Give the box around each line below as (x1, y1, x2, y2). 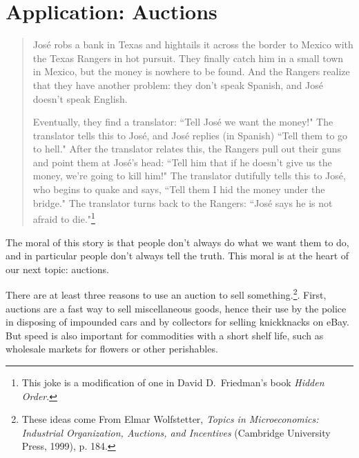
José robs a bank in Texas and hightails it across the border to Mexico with (32, 37, 353, 52)
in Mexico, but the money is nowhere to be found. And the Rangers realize (32, 64, 350, 79)
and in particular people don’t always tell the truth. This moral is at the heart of (6, 248, 349, 263)
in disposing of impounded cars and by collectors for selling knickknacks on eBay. (6, 315, 349, 329)
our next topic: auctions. (6, 261, 109, 276)
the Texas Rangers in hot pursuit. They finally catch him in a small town (32, 50, 344, 65)
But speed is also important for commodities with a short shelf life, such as (6, 328, 324, 342)
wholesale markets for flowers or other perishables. (6, 341, 218, 356)
